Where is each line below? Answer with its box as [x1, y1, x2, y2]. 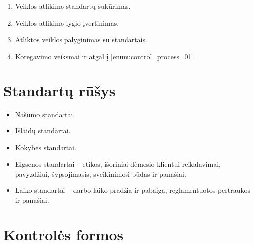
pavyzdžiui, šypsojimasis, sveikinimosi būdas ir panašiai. [15, 168, 186, 179]
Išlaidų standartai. [15, 125, 71, 136]
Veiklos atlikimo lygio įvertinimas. [15, 17, 119, 28]
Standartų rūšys [3, 80, 116, 100]
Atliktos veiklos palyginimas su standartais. [15, 34, 147, 45]
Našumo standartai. [15, 109, 75, 119]
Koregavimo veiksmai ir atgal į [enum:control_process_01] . [15, 51, 195, 61]
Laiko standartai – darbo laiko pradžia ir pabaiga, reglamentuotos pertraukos [15, 185, 251, 195]
